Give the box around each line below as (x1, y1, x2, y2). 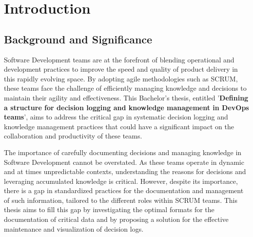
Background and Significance (4, 31, 153, 46)
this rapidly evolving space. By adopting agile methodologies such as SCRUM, (4, 73, 238, 83)
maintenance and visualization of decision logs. (4, 223, 144, 234)
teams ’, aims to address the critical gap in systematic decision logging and (4, 112, 228, 122)
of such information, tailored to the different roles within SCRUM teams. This (4, 195, 237, 205)
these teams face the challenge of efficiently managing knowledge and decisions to (4, 83, 247, 93)
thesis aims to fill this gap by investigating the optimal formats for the (4, 204, 214, 215)
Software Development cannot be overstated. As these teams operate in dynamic (4, 157, 244, 167)
